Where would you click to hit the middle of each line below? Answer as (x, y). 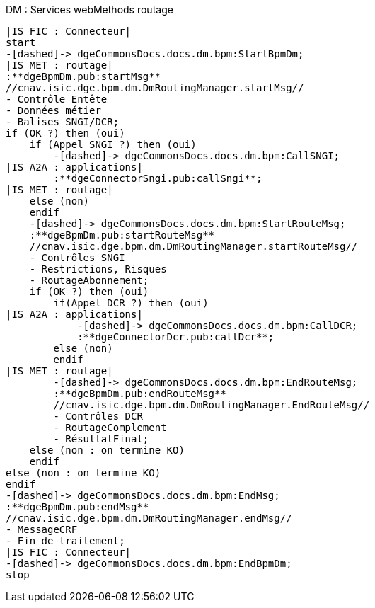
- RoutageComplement (110, 428)
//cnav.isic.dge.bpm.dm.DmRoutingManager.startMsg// (155, 88)
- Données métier (53, 110)
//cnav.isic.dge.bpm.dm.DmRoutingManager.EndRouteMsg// (212, 405)
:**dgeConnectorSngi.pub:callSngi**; (158, 178)
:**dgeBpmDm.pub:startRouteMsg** (122, 235)
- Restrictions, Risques (98, 269)
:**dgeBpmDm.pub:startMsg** (83, 76)
